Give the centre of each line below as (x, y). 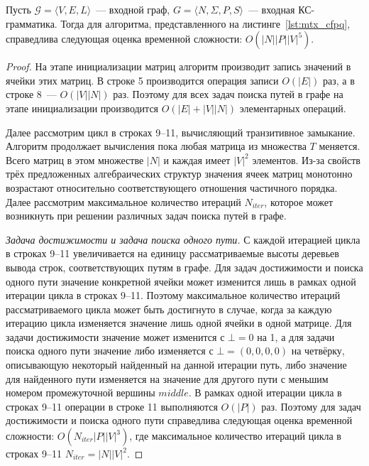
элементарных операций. (293, 108)
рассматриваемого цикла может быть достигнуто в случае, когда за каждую (169, 309)
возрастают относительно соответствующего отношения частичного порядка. (172, 187)
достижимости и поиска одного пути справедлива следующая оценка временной (179, 420)
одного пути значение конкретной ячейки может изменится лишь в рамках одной (181, 281)
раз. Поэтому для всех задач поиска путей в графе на (228, 94)
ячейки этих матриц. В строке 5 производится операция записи (142, 80)
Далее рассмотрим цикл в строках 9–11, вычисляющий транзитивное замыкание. (181, 132)
